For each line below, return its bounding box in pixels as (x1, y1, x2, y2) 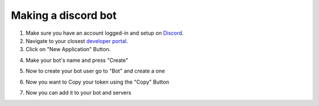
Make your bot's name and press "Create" (25, 57, 129, 64)
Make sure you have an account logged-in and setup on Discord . (25, 29, 184, 37)
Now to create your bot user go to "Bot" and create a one (25, 68, 165, 75)
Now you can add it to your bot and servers (25, 89, 132, 96)
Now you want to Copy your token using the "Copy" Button (25, 78, 170, 85)
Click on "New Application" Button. (25, 46, 111, 53)
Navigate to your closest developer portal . (25, 37, 128, 44)
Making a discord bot (11, 9, 117, 22)
